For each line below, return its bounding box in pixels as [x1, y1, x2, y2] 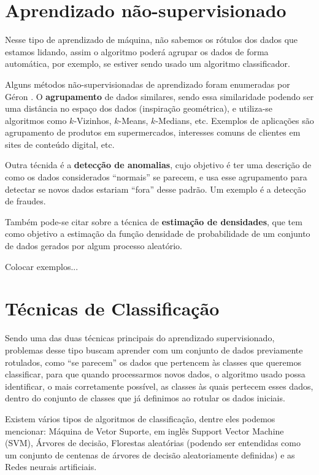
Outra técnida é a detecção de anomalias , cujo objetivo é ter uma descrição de [5, 158, 312, 171]
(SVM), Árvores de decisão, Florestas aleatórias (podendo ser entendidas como [5, 436, 301, 449]
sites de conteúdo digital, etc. [5, 137, 115, 150]
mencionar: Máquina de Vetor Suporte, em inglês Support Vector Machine [5, 424, 284, 437]
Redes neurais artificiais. [5, 460, 97, 473]
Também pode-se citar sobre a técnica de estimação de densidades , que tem [5, 215, 302, 228]
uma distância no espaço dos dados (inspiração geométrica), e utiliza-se [5, 102, 273, 115]
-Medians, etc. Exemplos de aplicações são [155, 114, 314, 126]
